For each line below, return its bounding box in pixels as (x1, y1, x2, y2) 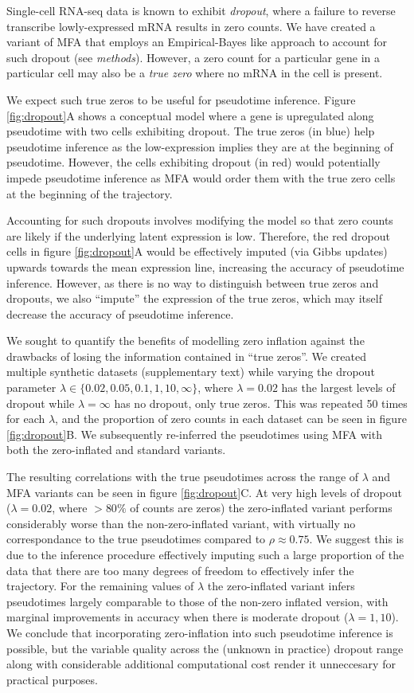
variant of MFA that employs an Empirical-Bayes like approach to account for (6, 33, 388, 50)
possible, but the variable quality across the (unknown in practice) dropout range (6, 640, 404, 656)
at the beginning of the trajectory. (6, 185, 173, 202)
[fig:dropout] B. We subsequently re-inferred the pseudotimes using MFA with (6, 425, 382, 442)
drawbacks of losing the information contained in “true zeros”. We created (6, 347, 366, 364)
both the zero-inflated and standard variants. (6, 441, 226, 458)
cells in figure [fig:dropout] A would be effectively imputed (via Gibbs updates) (6, 243, 388, 260)
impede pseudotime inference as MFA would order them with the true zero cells (6, 169, 396, 186)
